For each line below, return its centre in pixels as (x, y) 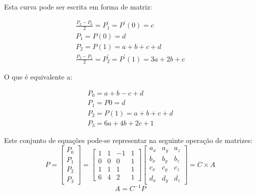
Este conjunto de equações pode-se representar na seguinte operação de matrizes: (128, 140)
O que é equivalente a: (38, 77)
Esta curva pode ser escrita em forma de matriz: (78, 6)
